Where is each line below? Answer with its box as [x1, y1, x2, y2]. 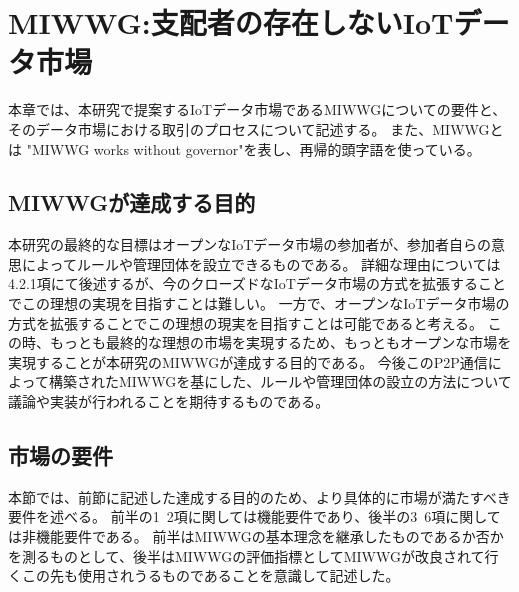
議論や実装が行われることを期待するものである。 [8, 391, 330, 412]
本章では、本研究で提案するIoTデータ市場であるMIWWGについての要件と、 [8, 99, 507, 120]
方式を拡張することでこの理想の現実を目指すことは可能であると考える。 [8, 312, 484, 333]
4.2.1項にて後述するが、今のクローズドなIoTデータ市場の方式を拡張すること [8, 273, 506, 294]
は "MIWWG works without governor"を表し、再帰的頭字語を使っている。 [8, 138, 481, 159]
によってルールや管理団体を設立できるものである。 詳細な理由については [21, 253, 501, 274]
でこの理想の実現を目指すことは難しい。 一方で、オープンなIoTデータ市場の [8, 293, 510, 314]
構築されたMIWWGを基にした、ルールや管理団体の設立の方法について [48, 371, 512, 392]
